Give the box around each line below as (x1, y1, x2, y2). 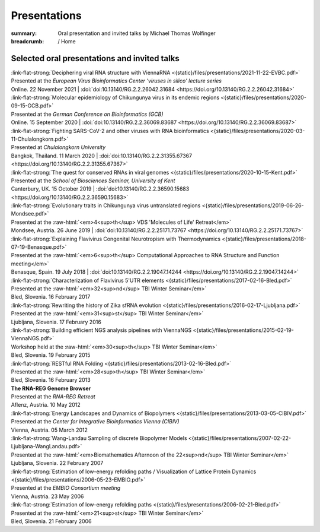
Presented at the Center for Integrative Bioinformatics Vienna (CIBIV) (11, 418, 180, 425)
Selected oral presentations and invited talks (11, 53, 180, 64)
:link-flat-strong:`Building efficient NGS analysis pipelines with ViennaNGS (11, 327, 192, 334)
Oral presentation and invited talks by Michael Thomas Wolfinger (57, 30, 216, 37)
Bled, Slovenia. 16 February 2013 (11, 376, 91, 384)
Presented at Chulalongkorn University (11, 144, 106, 151)
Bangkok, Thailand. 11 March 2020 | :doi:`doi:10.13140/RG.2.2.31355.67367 (11, 152, 193, 159)
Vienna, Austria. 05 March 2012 (11, 426, 88, 433)
